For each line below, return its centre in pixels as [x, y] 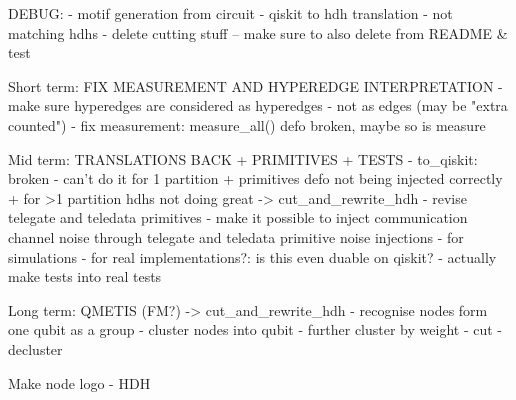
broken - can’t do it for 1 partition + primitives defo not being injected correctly [255, 178]
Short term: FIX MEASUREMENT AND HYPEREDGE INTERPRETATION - [255, 85]
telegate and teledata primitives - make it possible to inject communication [238, 217]
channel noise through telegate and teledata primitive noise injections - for [236, 236]
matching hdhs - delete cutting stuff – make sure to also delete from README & [258, 32]
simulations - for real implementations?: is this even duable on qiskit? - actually [252, 256]
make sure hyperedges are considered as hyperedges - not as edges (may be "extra [258, 105]
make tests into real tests [85, 276]
